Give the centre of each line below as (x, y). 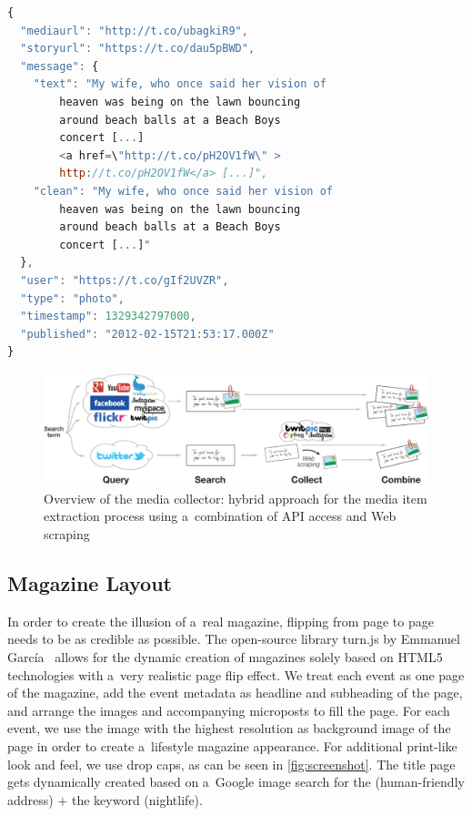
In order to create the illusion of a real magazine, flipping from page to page (221, 621)
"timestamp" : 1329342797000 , (108, 316)
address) (30, 799)
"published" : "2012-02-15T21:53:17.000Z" (147, 334)
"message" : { (60, 66)
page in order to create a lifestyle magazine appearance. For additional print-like (232, 746)
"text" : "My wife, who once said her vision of (180, 84)
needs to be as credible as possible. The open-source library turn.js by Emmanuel (234, 639)
